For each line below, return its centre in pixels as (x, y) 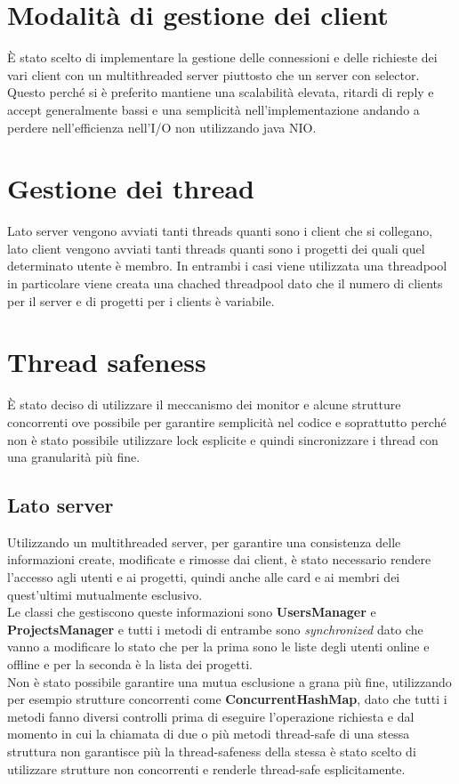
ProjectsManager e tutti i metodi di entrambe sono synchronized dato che (215, 629)
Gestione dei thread (131, 188)
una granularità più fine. (74, 457)
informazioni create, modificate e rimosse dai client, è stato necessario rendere (219, 559)
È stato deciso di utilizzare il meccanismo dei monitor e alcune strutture (204, 404)
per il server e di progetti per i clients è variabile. (141, 300)
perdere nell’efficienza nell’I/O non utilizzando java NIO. (162, 127)
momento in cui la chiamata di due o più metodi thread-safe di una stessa (209, 734)
